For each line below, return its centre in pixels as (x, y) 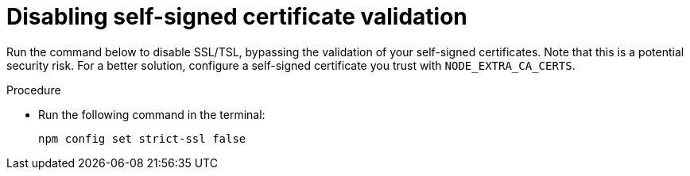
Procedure (34, 90)
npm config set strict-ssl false (142, 138)
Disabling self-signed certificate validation (237, 17)
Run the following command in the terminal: (152, 114)
